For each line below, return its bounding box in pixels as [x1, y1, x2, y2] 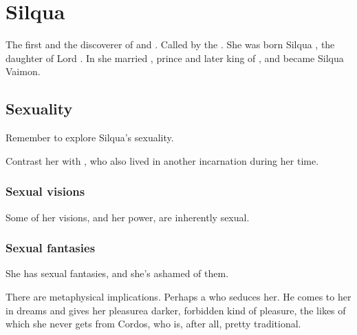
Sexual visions [6, 183, 85, 200]
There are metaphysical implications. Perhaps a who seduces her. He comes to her [6, 289, 351, 303]
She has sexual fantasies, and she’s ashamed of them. [6, 266, 229, 281]
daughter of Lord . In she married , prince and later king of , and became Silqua [6, 50, 344, 65]
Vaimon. [6, 64, 41, 79]
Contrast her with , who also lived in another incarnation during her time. [6, 153, 319, 167]
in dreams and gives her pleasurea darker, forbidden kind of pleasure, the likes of [6, 303, 346, 317]
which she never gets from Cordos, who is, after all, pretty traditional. [6, 316, 301, 331]
